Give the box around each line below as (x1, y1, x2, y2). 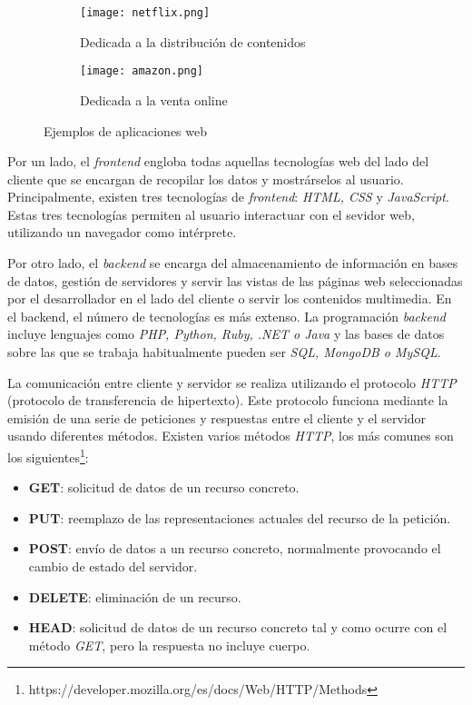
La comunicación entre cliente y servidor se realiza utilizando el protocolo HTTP (7, 372, 457, 392)
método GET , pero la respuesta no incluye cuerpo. (28, 635, 310, 654)
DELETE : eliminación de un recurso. (28, 587, 241, 606)
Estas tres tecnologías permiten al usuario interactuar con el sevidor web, (7, 204, 415, 223)
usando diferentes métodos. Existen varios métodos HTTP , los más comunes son (7, 426, 454, 445)
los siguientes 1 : (7, 445, 89, 466)
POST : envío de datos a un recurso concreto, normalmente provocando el (28, 539, 441, 558)
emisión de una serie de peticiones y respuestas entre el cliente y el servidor (7, 408, 427, 427)
